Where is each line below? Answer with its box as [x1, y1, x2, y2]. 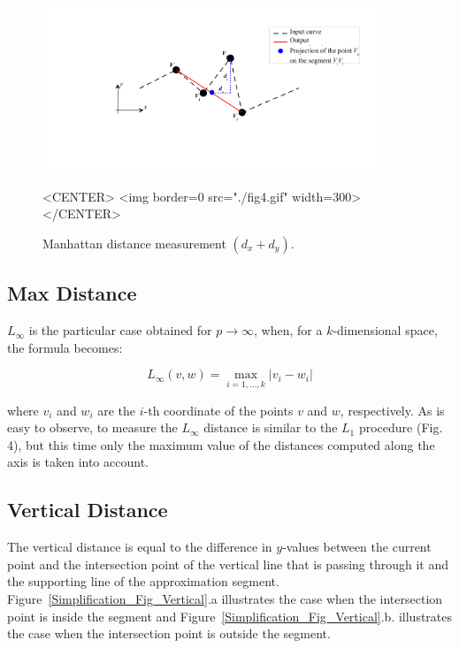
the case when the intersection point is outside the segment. [7, 624, 331, 643]
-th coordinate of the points [143, 400, 294, 419]
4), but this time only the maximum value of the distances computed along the [7, 435, 435, 454]
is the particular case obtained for [28, 321, 212, 339]
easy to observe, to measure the [7, 418, 178, 437]
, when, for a [254, 321, 323, 339]
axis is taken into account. [7, 453, 149, 471]
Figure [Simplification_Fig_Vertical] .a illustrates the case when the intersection [7, 589, 443, 607]
